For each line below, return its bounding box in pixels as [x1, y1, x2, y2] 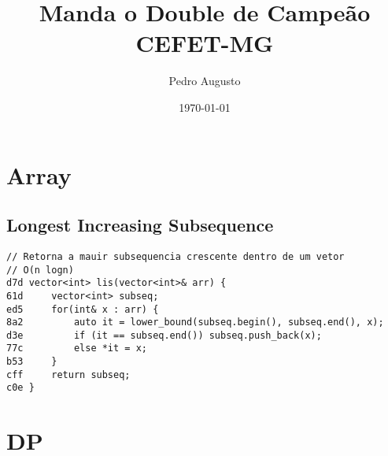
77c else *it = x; [6, 343, 147, 354]
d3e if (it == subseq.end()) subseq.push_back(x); [6, 329, 322, 341]
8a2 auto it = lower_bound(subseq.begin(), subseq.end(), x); [6, 317, 384, 328]
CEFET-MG [135, 27, 274, 59]
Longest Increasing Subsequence [6, 213, 274, 237]
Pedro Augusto [168, 72, 241, 89]
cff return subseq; [6, 369, 131, 380]
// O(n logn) [6, 264, 74, 276]
